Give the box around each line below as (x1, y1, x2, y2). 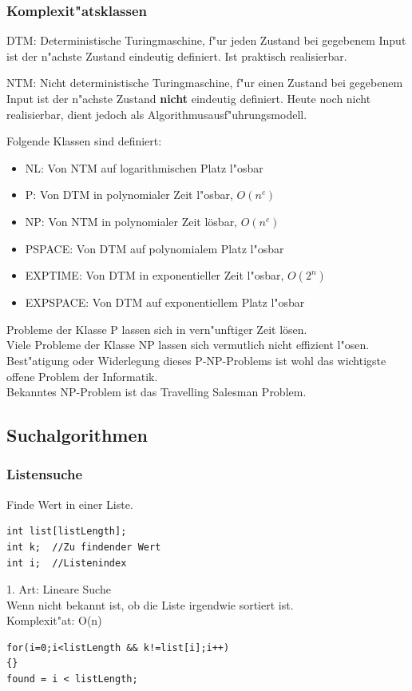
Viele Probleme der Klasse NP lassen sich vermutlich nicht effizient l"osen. (6, 336, 370, 353)
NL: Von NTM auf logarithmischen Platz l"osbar (25, 159, 263, 176)
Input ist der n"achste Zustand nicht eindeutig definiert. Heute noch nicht (6, 90, 371, 106)
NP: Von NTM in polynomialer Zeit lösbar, (25, 212, 238, 229)
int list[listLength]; (6, 526, 127, 538)
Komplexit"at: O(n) (6, 612, 102, 629)
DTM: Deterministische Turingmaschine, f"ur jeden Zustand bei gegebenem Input (6, 32, 406, 49)
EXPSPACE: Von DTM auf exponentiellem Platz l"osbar (25, 294, 305, 311)
